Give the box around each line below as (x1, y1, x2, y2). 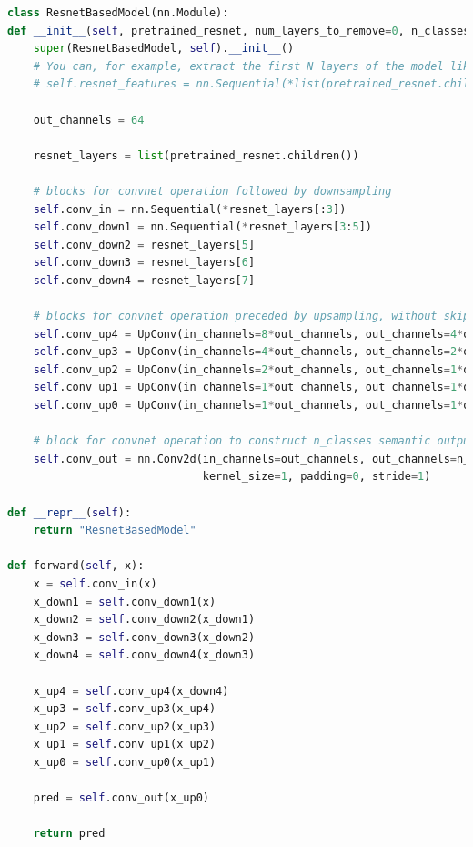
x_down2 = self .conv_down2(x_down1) (33, 613, 256, 627)
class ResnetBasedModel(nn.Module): (7, 6, 229, 19)
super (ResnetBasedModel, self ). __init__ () (33, 42, 295, 56)
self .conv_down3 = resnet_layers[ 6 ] (33, 256, 256, 270)
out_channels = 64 (33, 113, 145, 127)
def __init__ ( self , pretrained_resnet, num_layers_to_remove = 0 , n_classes (7, 24, 470, 37)
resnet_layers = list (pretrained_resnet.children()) (33, 148, 359, 162)
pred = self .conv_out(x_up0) (33, 791, 209, 805)
